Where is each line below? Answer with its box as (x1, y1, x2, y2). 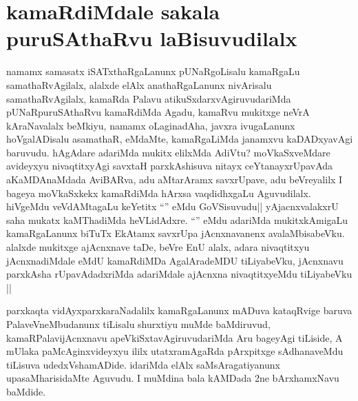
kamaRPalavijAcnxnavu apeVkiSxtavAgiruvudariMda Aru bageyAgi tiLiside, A (6, 330, 343, 345)
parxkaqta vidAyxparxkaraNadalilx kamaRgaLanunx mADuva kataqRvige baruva (6, 303, 352, 318)
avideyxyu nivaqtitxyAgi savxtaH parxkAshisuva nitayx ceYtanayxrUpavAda (6, 158, 333, 173)
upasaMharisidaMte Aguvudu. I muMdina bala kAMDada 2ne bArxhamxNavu (6, 371, 339, 385)
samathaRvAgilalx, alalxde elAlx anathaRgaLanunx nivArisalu (6, 77, 272, 92)
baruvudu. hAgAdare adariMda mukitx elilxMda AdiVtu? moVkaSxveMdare (6, 145, 330, 159)
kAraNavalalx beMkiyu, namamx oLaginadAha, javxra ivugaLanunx (6, 118, 295, 132)
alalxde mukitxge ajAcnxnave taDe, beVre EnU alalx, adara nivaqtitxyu (6, 240, 310, 254)
